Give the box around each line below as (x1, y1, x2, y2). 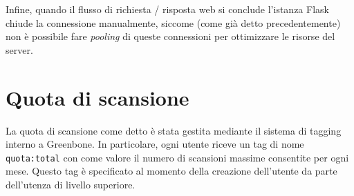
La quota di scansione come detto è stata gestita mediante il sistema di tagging (6, 123, 342, 137)
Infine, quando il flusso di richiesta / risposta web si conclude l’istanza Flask (6, 2, 329, 16)
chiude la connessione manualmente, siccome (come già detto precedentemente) (6, 15, 341, 30)
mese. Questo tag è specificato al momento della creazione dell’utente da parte (6, 164, 337, 178)
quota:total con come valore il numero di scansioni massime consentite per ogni (6, 150, 349, 164)
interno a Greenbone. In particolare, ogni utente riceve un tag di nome (6, 137, 304, 151)
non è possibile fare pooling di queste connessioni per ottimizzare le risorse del (6, 29, 335, 43)
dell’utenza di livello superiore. (6, 177, 136, 191)
